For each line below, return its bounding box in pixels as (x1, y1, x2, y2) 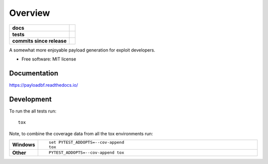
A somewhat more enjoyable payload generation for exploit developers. (9, 47, 156, 53)
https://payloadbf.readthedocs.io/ (9, 82, 78, 88)
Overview (9, 7, 50, 18)
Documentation (9, 69, 59, 77)
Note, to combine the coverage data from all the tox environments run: (9, 130, 153, 136)
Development (9, 95, 52, 104)
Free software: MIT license (21, 56, 76, 62)
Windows (12, 141, 35, 148)
